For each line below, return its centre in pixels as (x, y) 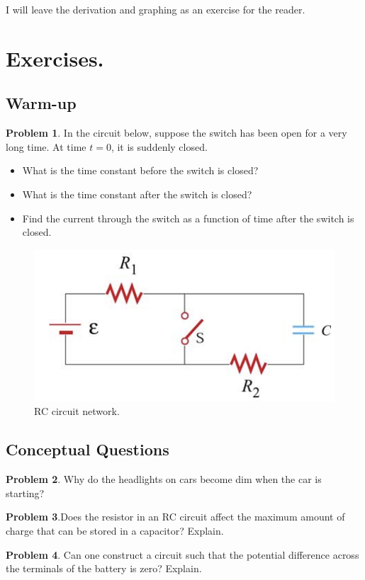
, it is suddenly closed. (159, 146)
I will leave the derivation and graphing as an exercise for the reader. (156, 9)
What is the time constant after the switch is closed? (137, 194)
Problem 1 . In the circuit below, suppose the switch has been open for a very (176, 133)
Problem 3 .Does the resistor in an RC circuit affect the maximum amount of (175, 517)
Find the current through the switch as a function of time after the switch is (188, 218)
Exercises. (55, 58)
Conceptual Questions (88, 449)
